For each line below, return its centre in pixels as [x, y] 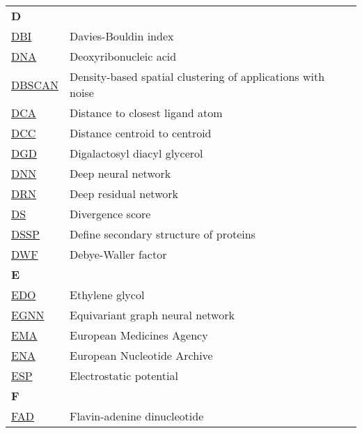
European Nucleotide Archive [141, 355]
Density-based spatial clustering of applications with [197, 76]
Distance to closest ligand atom [146, 113]
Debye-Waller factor [118, 254]
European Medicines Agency [139, 335]
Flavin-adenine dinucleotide [137, 416]
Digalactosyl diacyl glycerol [136, 153]
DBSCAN [35, 84]
